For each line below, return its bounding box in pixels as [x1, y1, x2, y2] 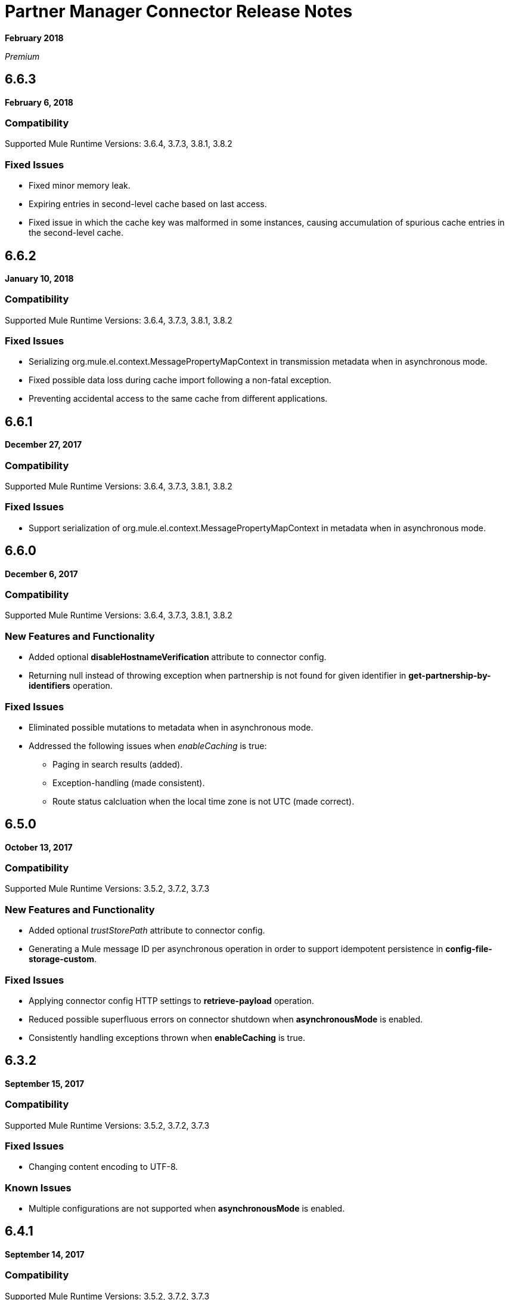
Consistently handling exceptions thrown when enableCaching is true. [29, 1032, 305, 1043]
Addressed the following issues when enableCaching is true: [29, 740, 267, 751]
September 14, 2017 [5, 1249, 85, 1259]
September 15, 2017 [5, 1078, 85, 1089]
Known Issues [5, 1181, 72, 1194]
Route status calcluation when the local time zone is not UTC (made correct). [52, 796, 355, 806]
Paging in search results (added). [52, 759, 183, 769]
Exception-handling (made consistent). [52, 777, 205, 788]
